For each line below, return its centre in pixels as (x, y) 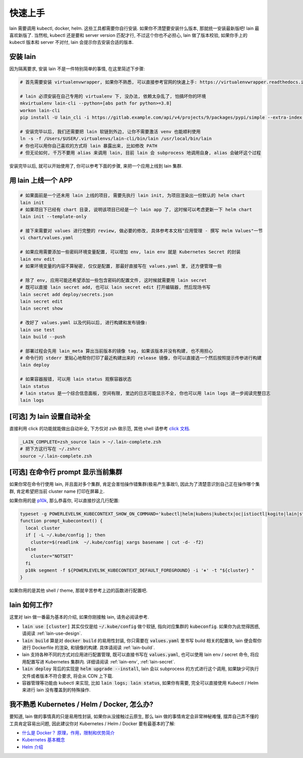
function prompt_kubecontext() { (61, 521)
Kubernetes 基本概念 (43, 740)
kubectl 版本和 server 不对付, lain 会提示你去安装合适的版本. (71, 42)
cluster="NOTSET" (52, 556)
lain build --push (43, 337)
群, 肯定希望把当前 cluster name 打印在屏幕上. (57, 491)
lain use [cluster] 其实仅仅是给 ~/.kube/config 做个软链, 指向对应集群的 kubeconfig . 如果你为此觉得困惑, (141, 626)
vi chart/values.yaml (47, 238)
